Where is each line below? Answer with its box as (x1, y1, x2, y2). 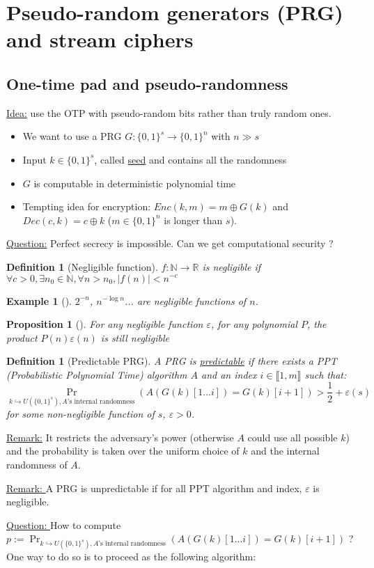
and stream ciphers (6, 25, 194, 54)
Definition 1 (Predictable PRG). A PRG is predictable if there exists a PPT (6, 354, 337, 368)
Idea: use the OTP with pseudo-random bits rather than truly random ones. (6, 105, 332, 120)
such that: (304, 367, 347, 381)
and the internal (251, 443, 320, 458)
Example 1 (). (6, 293, 72, 308)
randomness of (6, 457, 68, 471)
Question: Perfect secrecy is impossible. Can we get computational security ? (6, 236, 334, 251)
